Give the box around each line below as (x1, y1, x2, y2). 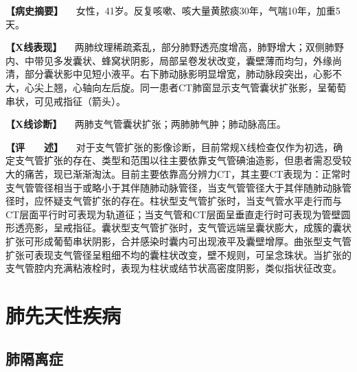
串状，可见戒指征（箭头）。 (5, 93, 126, 108)
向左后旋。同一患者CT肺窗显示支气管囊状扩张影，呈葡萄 (91, 80, 347, 94)
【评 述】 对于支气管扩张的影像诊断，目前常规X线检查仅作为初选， (5, 139, 334, 154)
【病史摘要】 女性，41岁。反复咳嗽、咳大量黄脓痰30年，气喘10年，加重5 (5, 3, 341, 17)
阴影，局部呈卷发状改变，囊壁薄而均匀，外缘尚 (130, 53, 342, 67)
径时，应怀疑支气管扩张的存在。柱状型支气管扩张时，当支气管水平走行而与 (5, 194, 342, 208)
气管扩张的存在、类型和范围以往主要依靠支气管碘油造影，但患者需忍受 (24, 153, 342, 167)
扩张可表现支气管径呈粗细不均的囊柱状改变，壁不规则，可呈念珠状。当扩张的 (5, 247, 352, 261)
